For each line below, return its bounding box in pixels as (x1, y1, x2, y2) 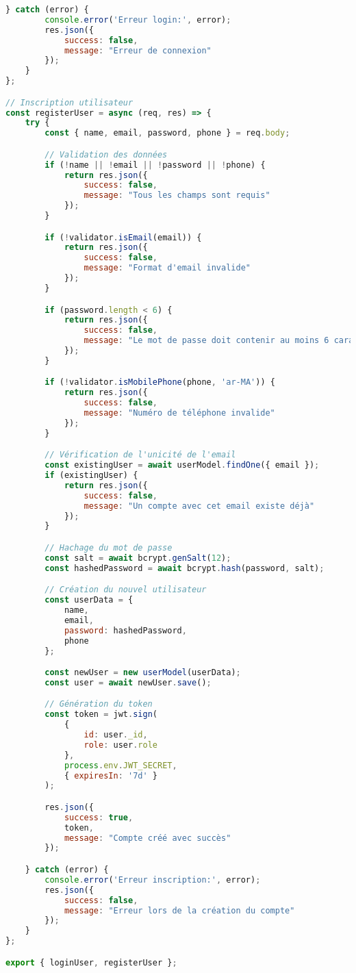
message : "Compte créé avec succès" (64, 833, 231, 843)
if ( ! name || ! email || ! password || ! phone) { (44, 160, 266, 170)
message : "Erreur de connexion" (64, 45, 212, 55)
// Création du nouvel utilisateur (44, 585, 207, 595)
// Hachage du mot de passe (44, 542, 173, 553)
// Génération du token (44, 699, 153, 709)
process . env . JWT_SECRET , (64, 760, 177, 770)
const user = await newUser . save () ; (44, 677, 212, 687)
